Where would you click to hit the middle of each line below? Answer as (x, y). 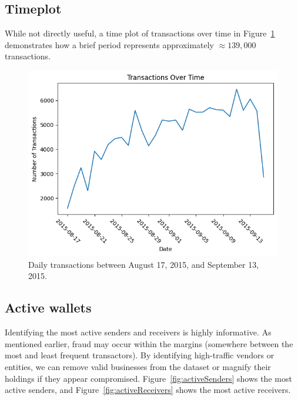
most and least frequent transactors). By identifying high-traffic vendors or (140, 355)
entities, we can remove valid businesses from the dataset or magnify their (138, 367)
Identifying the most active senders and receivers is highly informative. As (138, 332)
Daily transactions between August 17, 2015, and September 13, (144, 264)
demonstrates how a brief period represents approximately (109, 44)
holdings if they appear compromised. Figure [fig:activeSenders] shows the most (148, 378)
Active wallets (48, 307)
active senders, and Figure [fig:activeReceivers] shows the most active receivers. (148, 390)
